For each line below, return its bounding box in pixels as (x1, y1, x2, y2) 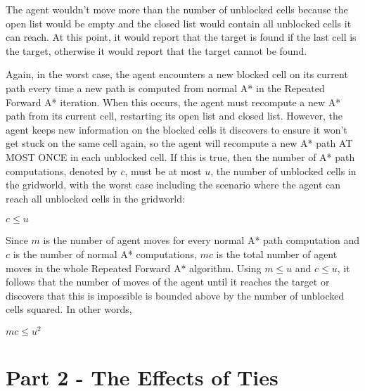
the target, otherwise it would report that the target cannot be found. (6, 43, 307, 58)
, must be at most (124, 163, 202, 178)
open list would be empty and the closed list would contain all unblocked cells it (6, 15, 352, 30)
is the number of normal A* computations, (13, 246, 197, 261)
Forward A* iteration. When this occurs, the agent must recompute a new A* (6, 94, 341, 109)
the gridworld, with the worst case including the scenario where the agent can (6, 177, 341, 192)
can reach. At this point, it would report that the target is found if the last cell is (6, 30, 357, 44)
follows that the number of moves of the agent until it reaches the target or (6, 274, 330, 289)
